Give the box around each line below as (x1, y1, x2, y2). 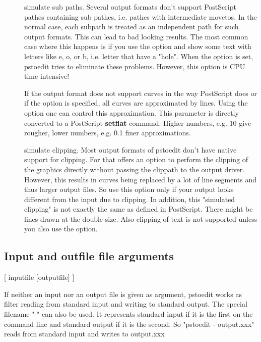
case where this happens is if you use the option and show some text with (24, 41, 251, 52)
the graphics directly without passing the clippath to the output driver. (24, 164, 245, 174)
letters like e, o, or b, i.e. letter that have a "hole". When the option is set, (24, 51, 253, 61)
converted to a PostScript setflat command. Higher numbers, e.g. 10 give (24, 117, 251, 128)
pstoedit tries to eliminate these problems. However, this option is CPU (24, 61, 245, 71)
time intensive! (24, 71, 70, 81)
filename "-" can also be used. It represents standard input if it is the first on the (4, 309, 253, 319)
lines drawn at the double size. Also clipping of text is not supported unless (24, 213, 257, 224)
